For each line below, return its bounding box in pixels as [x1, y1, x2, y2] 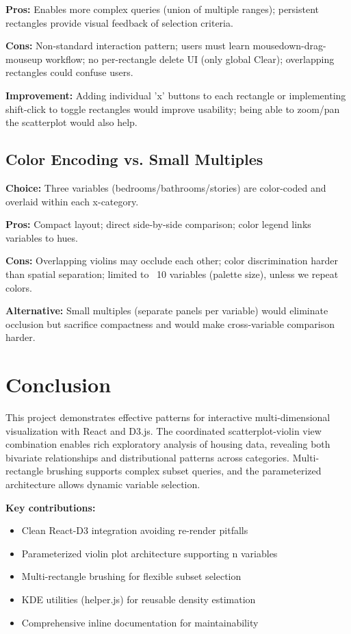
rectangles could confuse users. [5, 65, 133, 79]
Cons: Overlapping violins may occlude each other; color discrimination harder [5, 253, 338, 268]
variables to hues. [5, 230, 78, 244]
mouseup [5, 51, 42, 66]
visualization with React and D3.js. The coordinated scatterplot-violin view [5, 423, 322, 438]
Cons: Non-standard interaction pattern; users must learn [5, 38, 250, 53]
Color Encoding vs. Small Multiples [5, 149, 263, 170]
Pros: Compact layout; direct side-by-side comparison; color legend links [5, 217, 311, 231]
